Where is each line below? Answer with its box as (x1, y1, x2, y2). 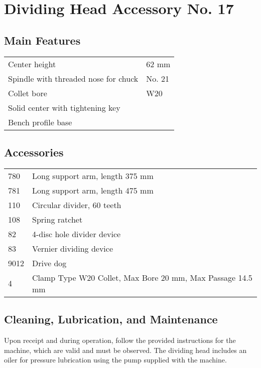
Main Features (4, 32, 81, 48)
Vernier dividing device (32, 242, 113, 254)
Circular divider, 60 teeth (32, 199, 121, 211)
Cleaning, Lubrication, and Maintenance (4, 311, 218, 327)
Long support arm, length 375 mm (32, 169, 154, 181)
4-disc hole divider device (32, 228, 121, 240)
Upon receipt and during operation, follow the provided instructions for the (4, 334, 236, 345)
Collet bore (8, 87, 47, 99)
